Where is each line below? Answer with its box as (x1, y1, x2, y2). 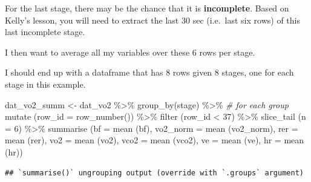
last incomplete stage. (5, 25, 85, 38)
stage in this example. (5, 77, 86, 90)
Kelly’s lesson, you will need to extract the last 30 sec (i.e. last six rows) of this (5, 13, 300, 26)
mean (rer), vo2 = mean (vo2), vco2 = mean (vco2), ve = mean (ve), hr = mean (5, 134, 304, 146)
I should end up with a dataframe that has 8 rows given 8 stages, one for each (5, 66, 294, 79)
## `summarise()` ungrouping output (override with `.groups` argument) (5, 168, 304, 177)
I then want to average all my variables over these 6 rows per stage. (5, 45, 255, 58)
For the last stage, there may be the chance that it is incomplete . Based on (5, 2, 289, 14)
